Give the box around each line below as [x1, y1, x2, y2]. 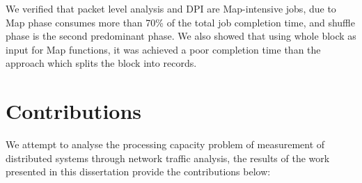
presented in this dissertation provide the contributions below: [6, 164, 271, 179]
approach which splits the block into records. [6, 56, 197, 70]
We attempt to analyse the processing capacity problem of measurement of [6, 137, 325, 152]
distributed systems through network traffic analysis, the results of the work [6, 150, 330, 165]
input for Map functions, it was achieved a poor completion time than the [6, 42, 321, 56]
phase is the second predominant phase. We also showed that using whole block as [6, 29, 356, 43]
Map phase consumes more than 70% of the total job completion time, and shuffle [6, 15, 355, 29]
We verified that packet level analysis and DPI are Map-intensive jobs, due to [6, 1, 336, 15]
